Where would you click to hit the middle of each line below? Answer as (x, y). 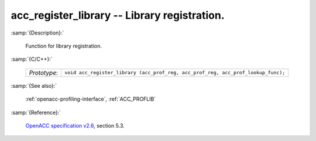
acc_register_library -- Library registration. (118, 15)
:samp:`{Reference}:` (36, 112)
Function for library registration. (64, 46)
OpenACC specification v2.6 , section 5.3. (75, 125)
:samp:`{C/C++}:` (32, 59)
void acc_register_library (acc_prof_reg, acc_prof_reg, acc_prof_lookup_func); (175, 73)
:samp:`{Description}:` (37, 33)
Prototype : (44, 73)
